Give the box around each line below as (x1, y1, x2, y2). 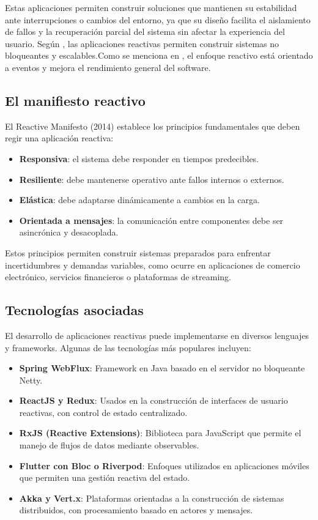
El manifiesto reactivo (5, 91, 146, 110)
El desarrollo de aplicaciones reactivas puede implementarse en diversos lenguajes (5, 329, 309, 341)
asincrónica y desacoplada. (19, 226, 119, 239)
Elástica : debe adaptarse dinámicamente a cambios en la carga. (19, 193, 260, 206)
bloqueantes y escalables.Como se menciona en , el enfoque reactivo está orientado (5, 49, 313, 62)
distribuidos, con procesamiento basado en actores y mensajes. (19, 503, 253, 516)
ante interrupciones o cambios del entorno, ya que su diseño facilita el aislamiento (5, 13, 311, 26)
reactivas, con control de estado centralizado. (19, 406, 188, 418)
